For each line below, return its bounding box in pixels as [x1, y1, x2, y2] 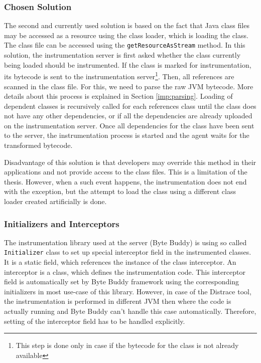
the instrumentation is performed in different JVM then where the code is [4, 296, 231, 306]
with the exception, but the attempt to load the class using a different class [4, 186, 236, 197]
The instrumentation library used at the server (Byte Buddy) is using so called [4, 237, 247, 247]
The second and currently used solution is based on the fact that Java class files [4, 20, 249, 31]
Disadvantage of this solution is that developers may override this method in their [4, 156, 256, 167]
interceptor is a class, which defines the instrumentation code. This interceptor [4, 266, 245, 277]
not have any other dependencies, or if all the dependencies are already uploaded [4, 110, 252, 121]
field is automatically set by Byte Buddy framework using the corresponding [4, 276, 239, 287]
